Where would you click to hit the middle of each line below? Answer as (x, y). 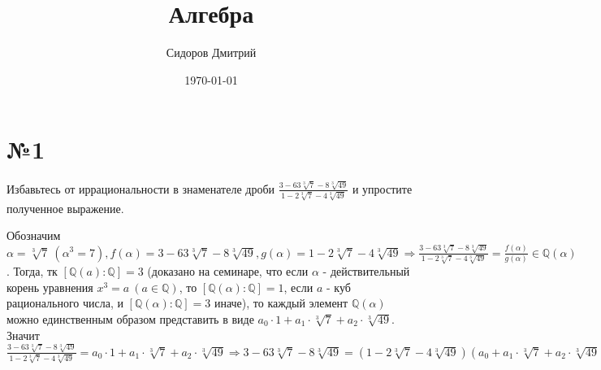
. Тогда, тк (32, 271)
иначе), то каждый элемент (281, 303)
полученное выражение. (65, 208)
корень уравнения (50, 287)
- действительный (366, 271)
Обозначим (34, 235)
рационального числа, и (65, 303)
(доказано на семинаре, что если (228, 271)
